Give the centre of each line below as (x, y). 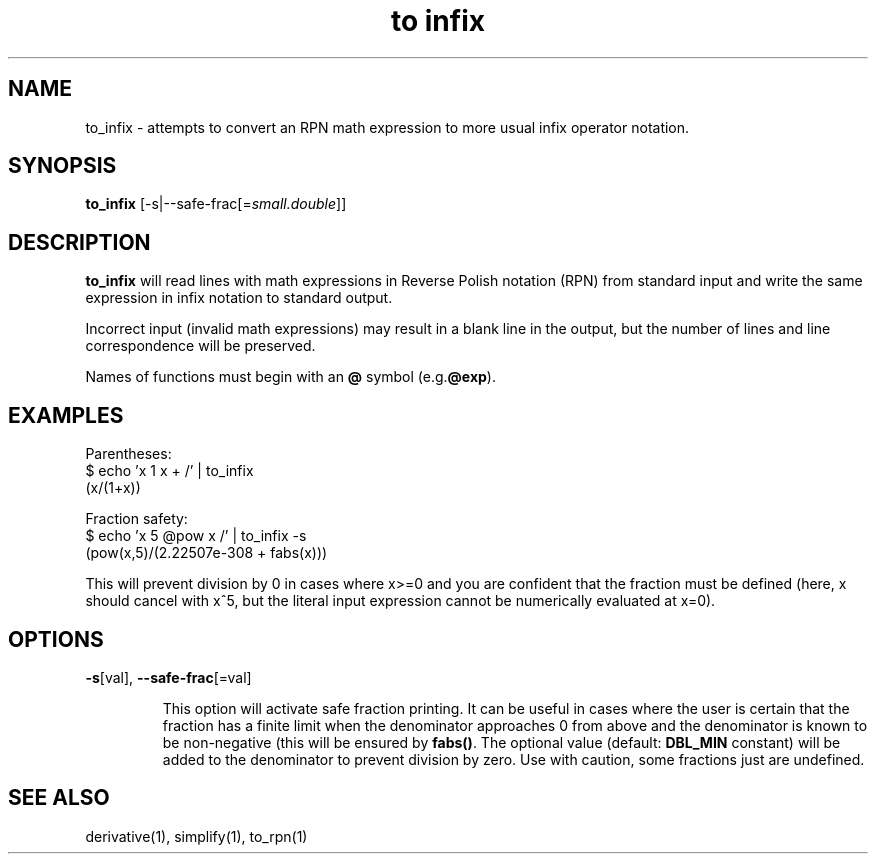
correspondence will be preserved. (200, 346)
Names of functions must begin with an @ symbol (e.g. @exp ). (290, 377)
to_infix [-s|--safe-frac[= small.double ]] (216, 204)
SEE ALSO (59, 798)
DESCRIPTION (79, 242)
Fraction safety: (136, 519)
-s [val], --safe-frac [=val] (168, 677)
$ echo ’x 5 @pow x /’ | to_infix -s (196, 536)
